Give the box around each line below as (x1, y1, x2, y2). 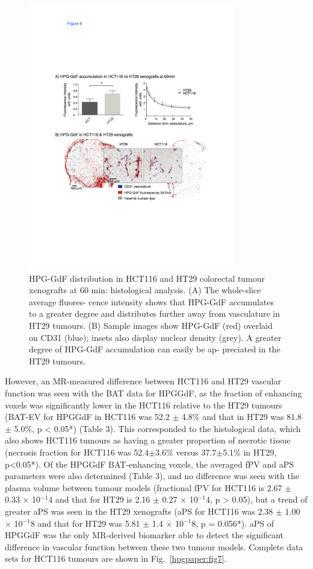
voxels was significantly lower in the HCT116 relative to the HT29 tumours (5, 398, 282, 411)
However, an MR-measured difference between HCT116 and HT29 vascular (5, 375, 281, 387)
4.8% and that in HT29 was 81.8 (181, 410, 302, 423)
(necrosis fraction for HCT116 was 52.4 (5, 446, 149, 458)
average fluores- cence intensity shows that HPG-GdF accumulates (29, 295, 274, 308)
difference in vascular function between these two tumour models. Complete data (5, 540, 303, 553)
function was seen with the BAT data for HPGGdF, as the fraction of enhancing (5, 387, 302, 399)
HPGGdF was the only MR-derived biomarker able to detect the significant (5, 529, 284, 541)
